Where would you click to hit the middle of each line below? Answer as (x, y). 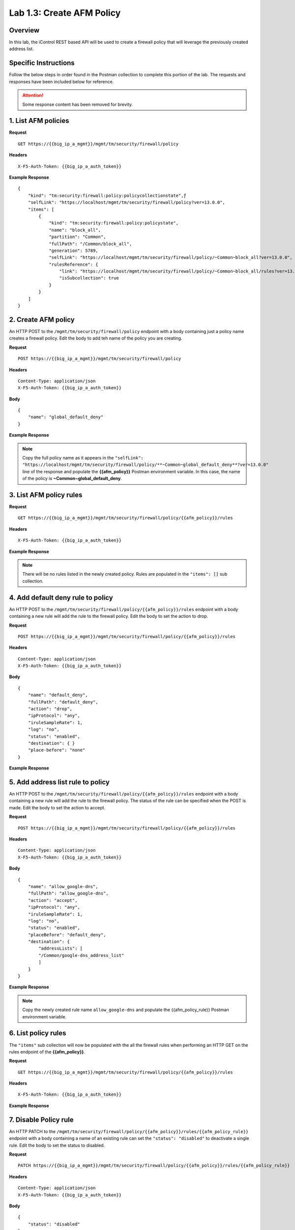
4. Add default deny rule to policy (61, 598)
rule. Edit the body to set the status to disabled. (57, 1145)
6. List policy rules (38, 1033)
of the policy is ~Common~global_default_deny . (72, 478)
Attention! (33, 95)
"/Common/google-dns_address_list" (81, 955)
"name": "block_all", (75, 230)
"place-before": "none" (57, 750)
